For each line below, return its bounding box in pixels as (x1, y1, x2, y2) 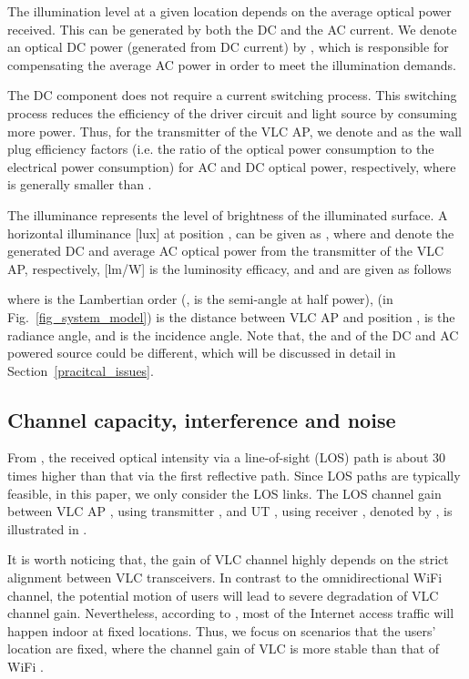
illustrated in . (7, 519, 87, 538)
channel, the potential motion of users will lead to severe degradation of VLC (7, 585, 439, 604)
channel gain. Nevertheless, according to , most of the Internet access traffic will (7, 603, 454, 623)
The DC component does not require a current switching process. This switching (7, 86, 457, 105)
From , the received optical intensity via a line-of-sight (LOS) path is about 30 (7, 448, 445, 467)
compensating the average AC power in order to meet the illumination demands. (7, 55, 457, 74)
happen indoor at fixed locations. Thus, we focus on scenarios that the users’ (7, 621, 436, 640)
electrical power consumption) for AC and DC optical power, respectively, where (7, 157, 456, 176)
